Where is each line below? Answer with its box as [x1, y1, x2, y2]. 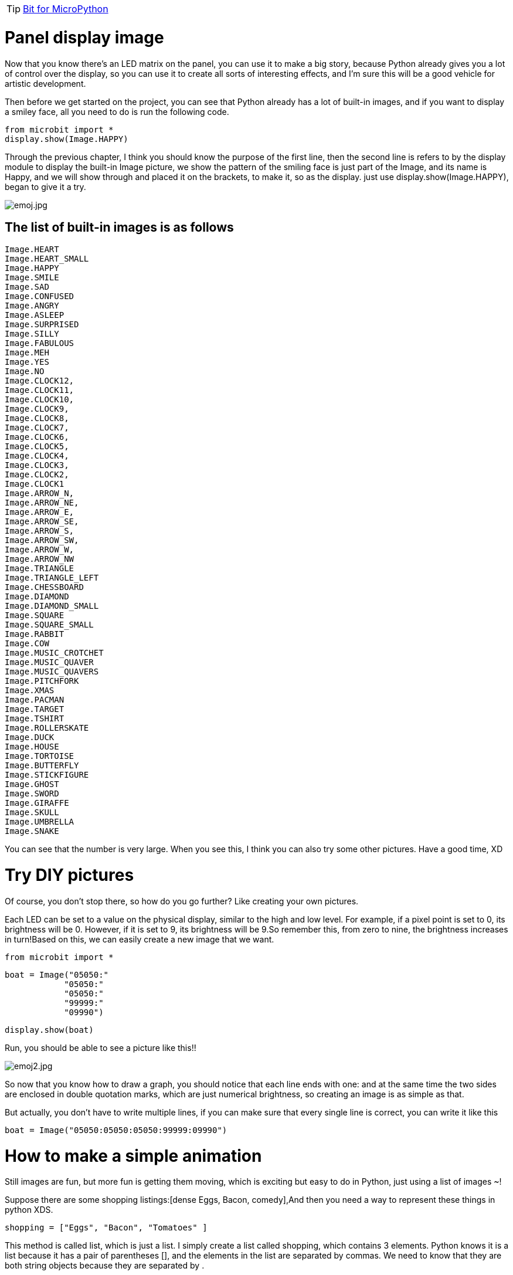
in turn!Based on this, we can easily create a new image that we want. [5, 934, 274, 944]
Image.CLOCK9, [5, 404, 69, 414]
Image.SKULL [5, 808, 59, 818]
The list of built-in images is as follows [5, 219, 234, 235]
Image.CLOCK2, [5, 470, 69, 480]
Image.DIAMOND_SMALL [5, 601, 99, 611]
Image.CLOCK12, [5, 376, 74, 386]
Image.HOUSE [5, 742, 59, 752]
